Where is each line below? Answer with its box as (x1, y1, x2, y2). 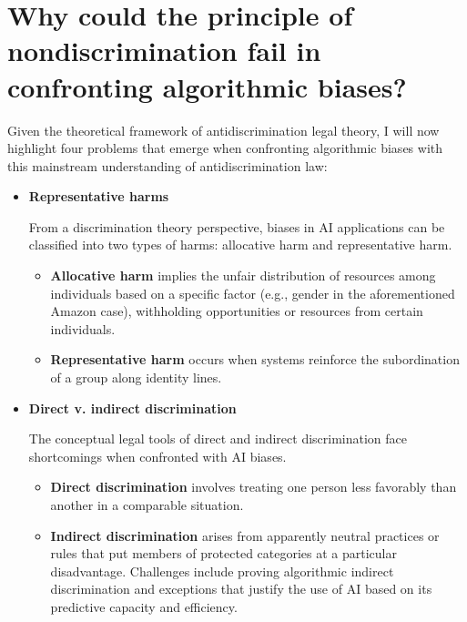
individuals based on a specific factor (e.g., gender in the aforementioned (50, 283, 455, 302)
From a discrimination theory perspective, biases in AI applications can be (28, 217, 445, 236)
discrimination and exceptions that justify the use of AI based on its (50, 579, 432, 598)
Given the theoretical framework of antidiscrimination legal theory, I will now (7, 120, 440, 139)
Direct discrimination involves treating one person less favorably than (50, 477, 457, 496)
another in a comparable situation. (50, 495, 244, 514)
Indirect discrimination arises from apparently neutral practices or (50, 525, 440, 545)
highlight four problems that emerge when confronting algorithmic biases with (7, 138, 443, 158)
